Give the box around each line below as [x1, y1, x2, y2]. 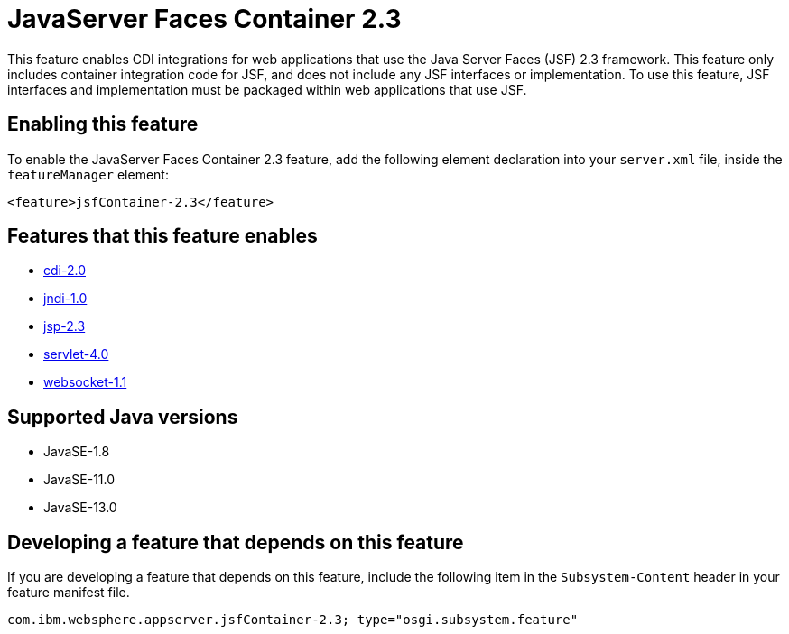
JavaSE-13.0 [43, 500, 117, 516]
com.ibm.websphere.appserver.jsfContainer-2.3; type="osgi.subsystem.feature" [7, 612, 579, 628]
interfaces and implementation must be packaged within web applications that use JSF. [7, 81, 527, 97]
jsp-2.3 [43, 318, 86, 335]
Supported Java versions [7, 405, 238, 428]
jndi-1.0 [43, 290, 88, 307]
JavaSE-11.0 [43, 472, 116, 488]
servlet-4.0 [43, 346, 109, 363]
